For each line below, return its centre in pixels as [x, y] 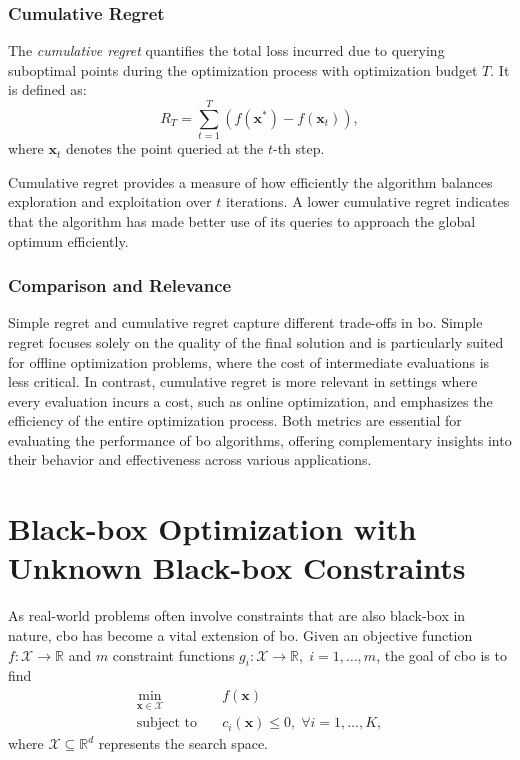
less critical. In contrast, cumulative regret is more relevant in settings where [243, 381]
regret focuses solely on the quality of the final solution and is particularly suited [256, 341]
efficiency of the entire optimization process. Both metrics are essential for [235, 420]
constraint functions [173, 654]
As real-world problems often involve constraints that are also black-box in [237, 615]
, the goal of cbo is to [441, 654]
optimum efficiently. [68, 240]
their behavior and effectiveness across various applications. [190, 459]
